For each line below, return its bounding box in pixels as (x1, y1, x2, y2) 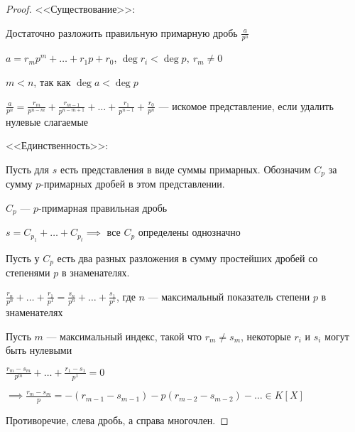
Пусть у (6, 250, 40, 265)
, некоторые (241, 328, 291, 343)
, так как (33, 75, 71, 90)
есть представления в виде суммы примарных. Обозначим (60, 161, 311, 176)
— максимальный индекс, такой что (46, 328, 202, 343)
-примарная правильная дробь (38, 200, 168, 215)
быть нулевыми (6, 342, 72, 357)
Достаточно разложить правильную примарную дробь (6, 25, 238, 40)
